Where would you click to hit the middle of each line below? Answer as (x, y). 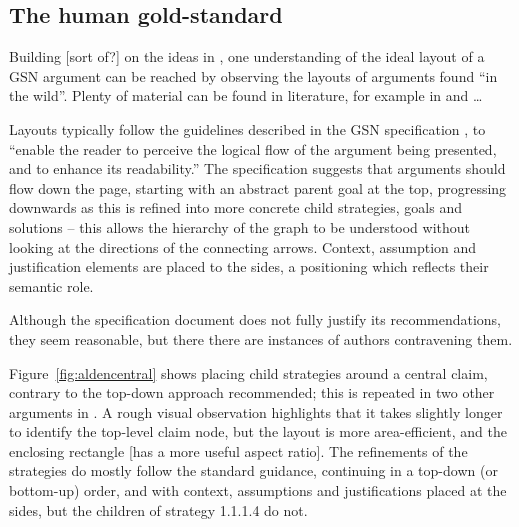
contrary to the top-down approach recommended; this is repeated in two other (252, 392)
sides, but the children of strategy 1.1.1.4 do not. (158, 509)
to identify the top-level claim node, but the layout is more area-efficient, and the (258, 431)
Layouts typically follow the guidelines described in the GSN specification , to (247, 128)
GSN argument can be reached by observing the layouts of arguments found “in (253, 75)
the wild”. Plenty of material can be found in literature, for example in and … (246, 95)
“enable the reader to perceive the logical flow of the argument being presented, (253, 148)
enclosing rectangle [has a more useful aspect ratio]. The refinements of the (238, 450)
